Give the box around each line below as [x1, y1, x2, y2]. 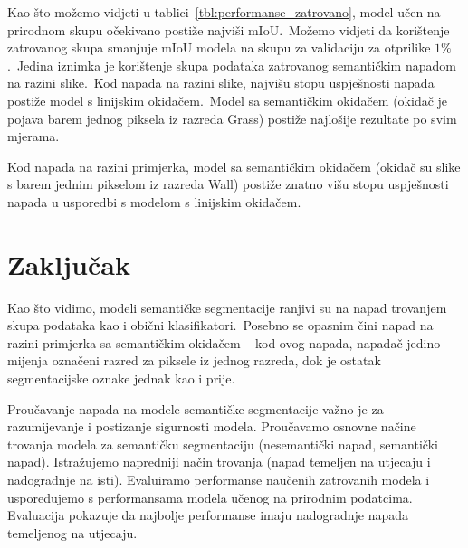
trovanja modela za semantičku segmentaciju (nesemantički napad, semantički [7, 434, 438, 453]
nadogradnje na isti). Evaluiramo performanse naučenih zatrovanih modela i [7, 470, 430, 488]
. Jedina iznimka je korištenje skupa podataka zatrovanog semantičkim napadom [7, 55, 456, 74]
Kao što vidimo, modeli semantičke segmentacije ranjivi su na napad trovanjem [7, 298, 447, 317]
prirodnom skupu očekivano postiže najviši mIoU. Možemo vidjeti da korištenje [7, 20, 450, 39]
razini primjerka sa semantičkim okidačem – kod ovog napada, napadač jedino [7, 333, 441, 352]
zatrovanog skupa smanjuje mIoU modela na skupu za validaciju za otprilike [7, 38, 431, 57]
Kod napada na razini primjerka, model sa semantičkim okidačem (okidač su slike [7, 156, 461, 175]
